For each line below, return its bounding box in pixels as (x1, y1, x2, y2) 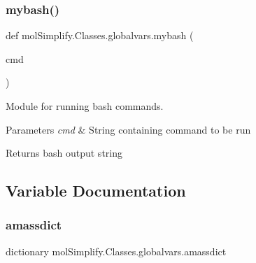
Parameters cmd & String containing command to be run (6, 122, 251, 136)
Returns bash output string (6, 145, 122, 160)
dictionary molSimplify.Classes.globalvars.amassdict (6, 243, 227, 258)
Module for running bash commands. (6, 99, 164, 113)
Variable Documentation (6, 180, 186, 201)
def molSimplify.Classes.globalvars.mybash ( (6, 28, 194, 43)
